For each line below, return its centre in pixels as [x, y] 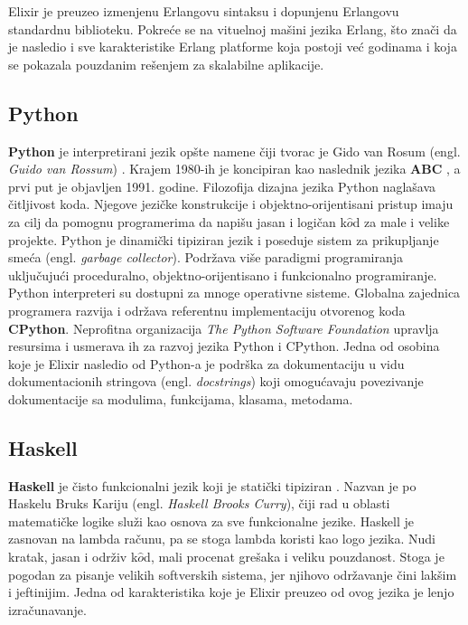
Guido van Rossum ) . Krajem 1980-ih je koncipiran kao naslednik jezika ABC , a [234, 169]
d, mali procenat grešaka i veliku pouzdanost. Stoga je [294, 557]
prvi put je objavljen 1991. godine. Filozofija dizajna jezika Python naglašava [222, 186]
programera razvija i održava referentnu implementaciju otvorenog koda [207, 310]
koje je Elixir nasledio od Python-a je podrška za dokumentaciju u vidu [206, 363]
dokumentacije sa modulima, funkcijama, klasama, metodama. [181, 398]
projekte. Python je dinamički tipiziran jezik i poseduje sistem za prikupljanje [224, 239]
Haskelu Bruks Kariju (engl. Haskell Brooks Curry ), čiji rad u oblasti [199, 503]
